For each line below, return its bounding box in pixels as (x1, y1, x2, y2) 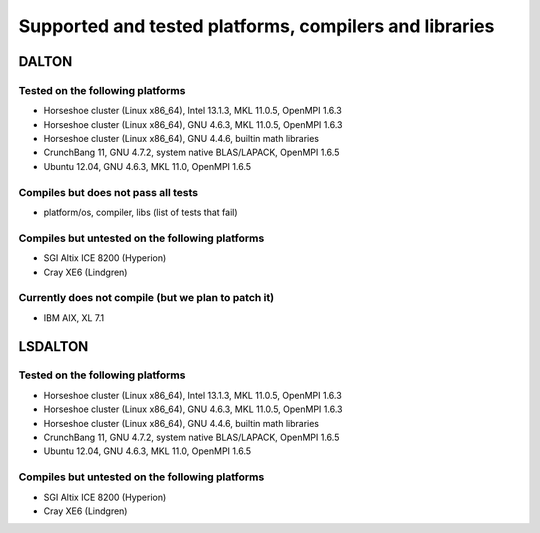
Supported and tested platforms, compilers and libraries (18, 15, 495, 37)
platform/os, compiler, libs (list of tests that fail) (43, 206, 239, 219)
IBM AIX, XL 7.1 (43, 311, 105, 324)
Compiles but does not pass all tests (18, 185, 199, 199)
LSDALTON (18, 338, 89, 355)
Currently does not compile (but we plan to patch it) (18, 291, 275, 305)
